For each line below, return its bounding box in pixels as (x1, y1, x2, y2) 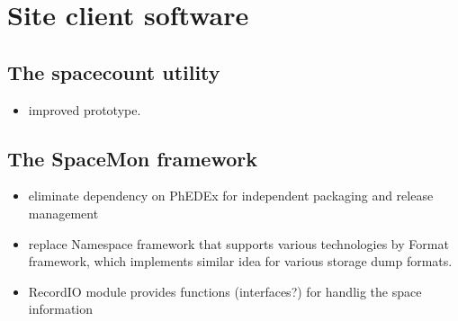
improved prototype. (28, 100, 141, 119)
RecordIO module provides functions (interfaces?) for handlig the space (28, 281, 422, 300)
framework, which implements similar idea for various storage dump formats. (28, 252, 453, 271)
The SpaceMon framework (7, 144, 257, 172)
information (28, 299, 94, 318)
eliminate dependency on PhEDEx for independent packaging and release (28, 186, 434, 205)
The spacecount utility (7, 58, 220, 85)
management (28, 203, 99, 222)
